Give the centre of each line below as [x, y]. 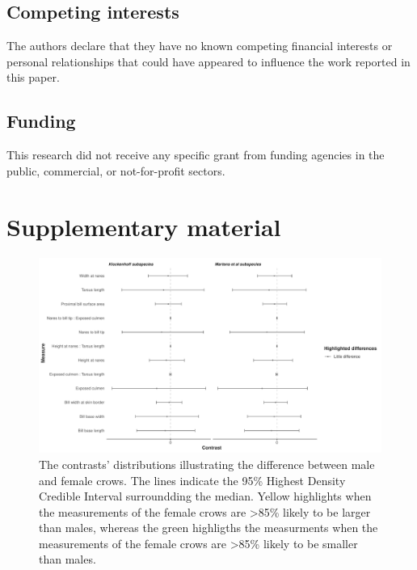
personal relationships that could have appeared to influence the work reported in [208, 61]
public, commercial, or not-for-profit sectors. [116, 170]
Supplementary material [144, 226]
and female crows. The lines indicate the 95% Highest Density [192, 480]
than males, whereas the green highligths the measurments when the [208, 528]
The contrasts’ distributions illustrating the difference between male [207, 464]
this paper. [33, 77]
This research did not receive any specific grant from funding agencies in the [196, 155]
